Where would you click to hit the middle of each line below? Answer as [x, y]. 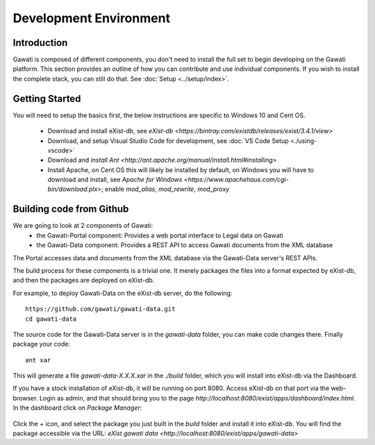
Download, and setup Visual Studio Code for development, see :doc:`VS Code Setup [168, 141]
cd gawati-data [51, 319]
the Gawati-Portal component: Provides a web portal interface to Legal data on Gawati [160, 235]
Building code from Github [71, 209]
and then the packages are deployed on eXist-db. [84, 280]
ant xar [38, 360]
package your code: [42, 344]
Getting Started [47, 98]
